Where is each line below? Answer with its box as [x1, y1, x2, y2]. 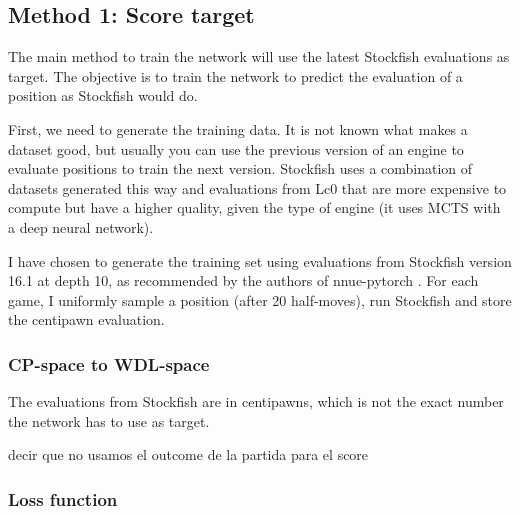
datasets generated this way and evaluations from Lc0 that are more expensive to [8, 177, 507, 198]
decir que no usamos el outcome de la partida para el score [8, 444, 369, 465]
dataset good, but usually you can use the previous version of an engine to [8, 138, 464, 159]
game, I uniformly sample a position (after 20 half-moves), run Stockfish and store [8, 289, 512, 310]
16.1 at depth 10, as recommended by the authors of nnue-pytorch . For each [8, 270, 479, 291]
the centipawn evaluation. [8, 309, 165, 330]
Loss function [8, 486, 118, 511]
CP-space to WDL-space [8, 351, 210, 376]
